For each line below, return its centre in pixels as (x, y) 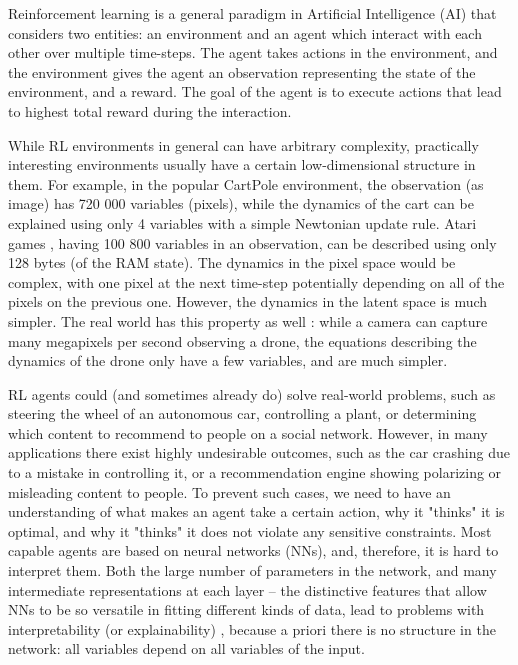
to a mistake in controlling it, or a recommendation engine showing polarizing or (255, 472)
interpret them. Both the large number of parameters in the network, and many (252, 570)
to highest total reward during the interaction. (150, 110)
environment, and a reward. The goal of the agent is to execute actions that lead (255, 91)
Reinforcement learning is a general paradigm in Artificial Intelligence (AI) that (252, 13)
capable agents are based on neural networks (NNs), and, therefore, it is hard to (253, 550)
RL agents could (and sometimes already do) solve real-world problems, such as (252, 393)
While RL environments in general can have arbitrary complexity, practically (243, 144)
